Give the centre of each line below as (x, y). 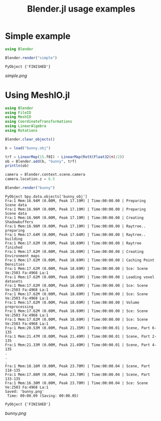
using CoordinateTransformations (39, 122)
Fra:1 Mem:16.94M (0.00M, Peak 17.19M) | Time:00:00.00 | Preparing (75, 201)
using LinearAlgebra (26, 126)
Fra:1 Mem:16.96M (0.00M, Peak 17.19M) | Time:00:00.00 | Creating (74, 218)
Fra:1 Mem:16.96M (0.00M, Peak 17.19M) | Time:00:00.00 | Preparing (75, 209)
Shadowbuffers (19, 222)
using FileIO (18, 112)
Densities (15, 264)
